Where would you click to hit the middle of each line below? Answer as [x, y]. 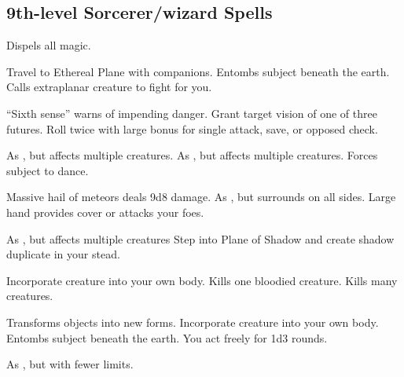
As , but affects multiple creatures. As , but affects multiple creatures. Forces [192, 155]
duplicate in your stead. [63, 254]
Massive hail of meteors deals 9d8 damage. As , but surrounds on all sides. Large [201, 197]
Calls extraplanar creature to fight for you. [109, 87]
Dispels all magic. [49, 45]
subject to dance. [48, 170]
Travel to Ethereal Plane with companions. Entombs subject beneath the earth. [198, 71]
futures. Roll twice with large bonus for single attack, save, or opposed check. [192, 128]
